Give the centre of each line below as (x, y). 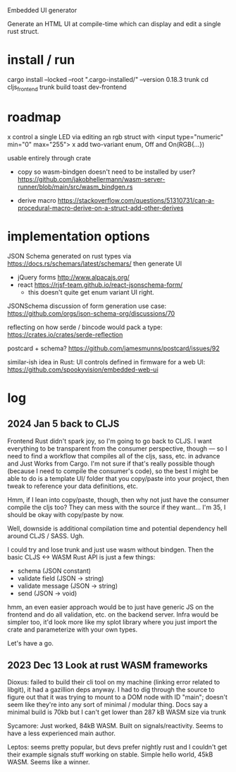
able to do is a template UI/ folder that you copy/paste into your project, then (118, 478)
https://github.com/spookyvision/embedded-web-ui (83, 369)
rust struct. (23, 31)
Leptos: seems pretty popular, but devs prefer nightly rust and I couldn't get (117, 747)
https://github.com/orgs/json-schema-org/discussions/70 (91, 313)
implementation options (79, 236)
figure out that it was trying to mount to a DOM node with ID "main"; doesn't (117, 697)
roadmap (34, 117)
